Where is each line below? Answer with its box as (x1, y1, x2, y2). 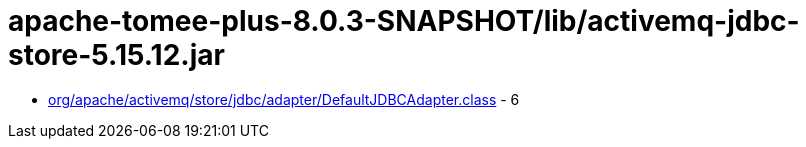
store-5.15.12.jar (8, 38, 225, 72)
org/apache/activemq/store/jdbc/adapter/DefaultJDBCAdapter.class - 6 (48, 90, 520, 108)
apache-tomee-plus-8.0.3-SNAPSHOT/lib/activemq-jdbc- (8, 4, 800, 38)
